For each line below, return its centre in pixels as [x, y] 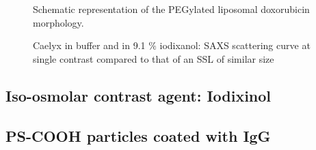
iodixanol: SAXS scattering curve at [235, 45]
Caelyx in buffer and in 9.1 [89, 45]
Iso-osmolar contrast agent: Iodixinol [139, 95]
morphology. [58, 22]
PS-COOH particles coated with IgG [138, 135]
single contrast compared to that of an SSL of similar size [154, 58]
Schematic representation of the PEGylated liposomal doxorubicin [171, 9]
